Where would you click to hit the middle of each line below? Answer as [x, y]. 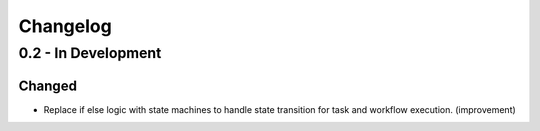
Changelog [65, 26]
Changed [47, 85]
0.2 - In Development [90, 53]
